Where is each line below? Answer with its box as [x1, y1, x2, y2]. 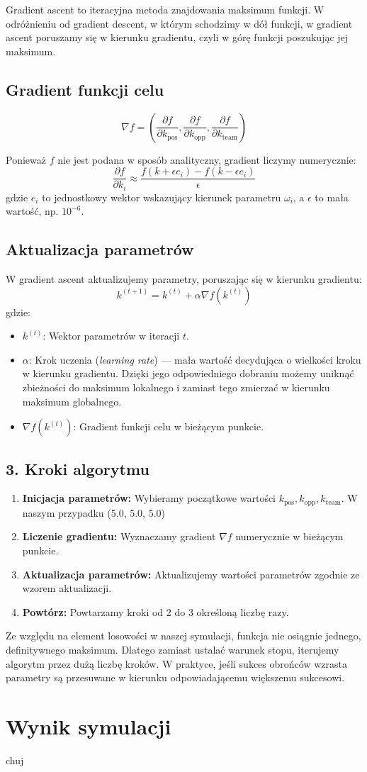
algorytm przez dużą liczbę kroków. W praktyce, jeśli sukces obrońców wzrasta [6, 656, 347, 671]
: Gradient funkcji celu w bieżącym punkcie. [73, 419, 264, 434]
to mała [315, 189, 349, 204]
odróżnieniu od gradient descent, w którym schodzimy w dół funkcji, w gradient [6, 16, 353, 30]
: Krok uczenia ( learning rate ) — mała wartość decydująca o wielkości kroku [28, 352, 361, 367]
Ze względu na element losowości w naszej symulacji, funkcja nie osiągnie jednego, [6, 628, 361, 643]
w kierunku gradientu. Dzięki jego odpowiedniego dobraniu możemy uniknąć [22, 366, 354, 381]
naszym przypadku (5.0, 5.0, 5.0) [22, 505, 165, 520]
